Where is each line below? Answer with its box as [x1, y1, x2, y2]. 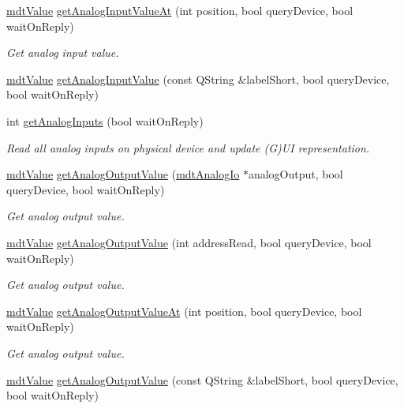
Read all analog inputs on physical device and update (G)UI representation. [6, 139, 370, 156]
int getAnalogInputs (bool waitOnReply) [6, 112, 204, 129]
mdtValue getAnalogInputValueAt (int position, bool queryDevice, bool [6, 2, 353, 18]
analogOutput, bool [248, 166, 343, 182]
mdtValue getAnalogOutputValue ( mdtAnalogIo [6, 166, 240, 182]
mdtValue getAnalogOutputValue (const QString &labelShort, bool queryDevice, [6, 371, 398, 388]
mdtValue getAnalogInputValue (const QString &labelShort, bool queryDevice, [6, 70, 390, 87]
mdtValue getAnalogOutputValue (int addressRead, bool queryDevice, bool [6, 234, 372, 250]
